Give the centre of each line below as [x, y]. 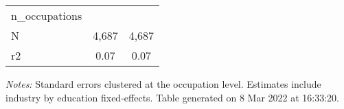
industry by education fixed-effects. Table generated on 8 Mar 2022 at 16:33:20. [172, 97]
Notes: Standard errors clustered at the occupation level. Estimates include [163, 84]
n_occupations [47, 15]
